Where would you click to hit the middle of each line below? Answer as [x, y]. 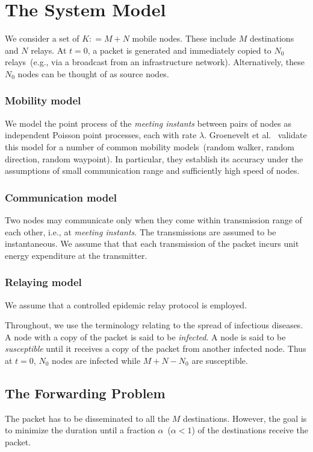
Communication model [61, 197]
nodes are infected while [96, 360]
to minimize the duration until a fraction [80, 430]
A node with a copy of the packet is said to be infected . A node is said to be [145, 336]
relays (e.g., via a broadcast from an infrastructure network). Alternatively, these [155, 62]
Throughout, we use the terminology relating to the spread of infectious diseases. [154, 325]
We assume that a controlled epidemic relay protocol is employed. [126, 304]
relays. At [49, 50]
